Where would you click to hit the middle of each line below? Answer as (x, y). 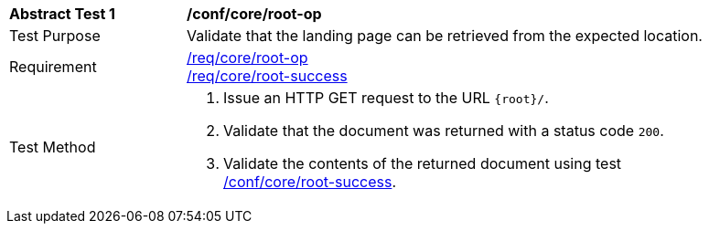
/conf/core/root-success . (310, 182)
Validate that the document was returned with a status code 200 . (444, 131)
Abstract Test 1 (62, 14)
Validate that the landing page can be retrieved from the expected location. (445, 36)
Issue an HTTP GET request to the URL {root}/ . (386, 98)
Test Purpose (55, 36)
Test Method (53, 147)
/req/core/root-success (267, 76)
